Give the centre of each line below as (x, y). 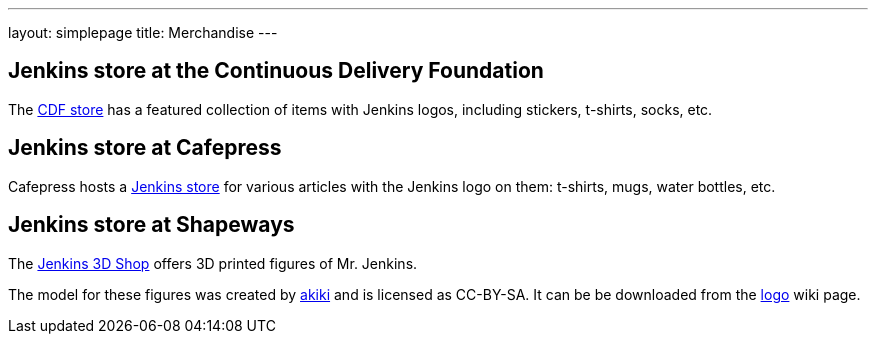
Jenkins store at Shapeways (151, 225)
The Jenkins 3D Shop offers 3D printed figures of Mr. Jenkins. (213, 263)
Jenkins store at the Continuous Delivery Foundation (276, 71)
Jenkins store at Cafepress (145, 148)
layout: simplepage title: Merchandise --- (143, 32)
